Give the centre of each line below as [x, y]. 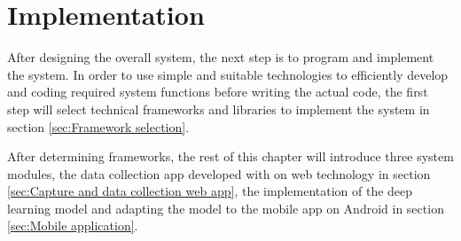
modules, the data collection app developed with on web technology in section [219, 173]
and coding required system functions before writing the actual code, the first [218, 92]
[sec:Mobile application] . [73, 225]
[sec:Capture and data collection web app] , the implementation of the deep [210, 191]
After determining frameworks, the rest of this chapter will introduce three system [230, 156]
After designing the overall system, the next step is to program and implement [221, 57]
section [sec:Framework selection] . [98, 126]
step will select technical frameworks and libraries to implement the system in [219, 109]
